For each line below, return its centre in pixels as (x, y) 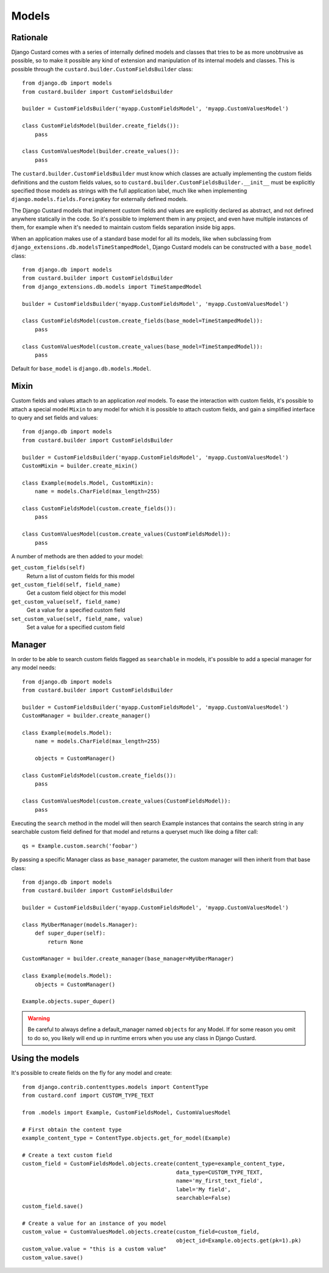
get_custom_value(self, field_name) (66, 601)
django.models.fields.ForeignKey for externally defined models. (100, 199)
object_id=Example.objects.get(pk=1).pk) (239, 1240)
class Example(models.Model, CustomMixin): (88, 483)
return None (65, 942)
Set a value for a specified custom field (76, 627)
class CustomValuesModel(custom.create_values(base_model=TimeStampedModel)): (143, 346)
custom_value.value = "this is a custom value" (94, 1249)
